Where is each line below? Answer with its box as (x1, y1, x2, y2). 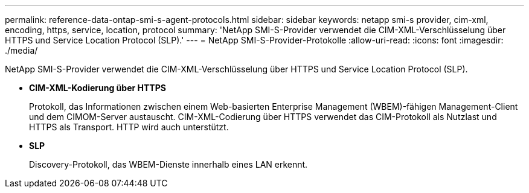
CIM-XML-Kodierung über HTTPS (29, 83, 166, 93)
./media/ (5, 45, 38, 55)
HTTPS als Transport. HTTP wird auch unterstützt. (29, 122, 229, 132)
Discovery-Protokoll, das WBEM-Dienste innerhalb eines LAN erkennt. (29, 159, 308, 169)
